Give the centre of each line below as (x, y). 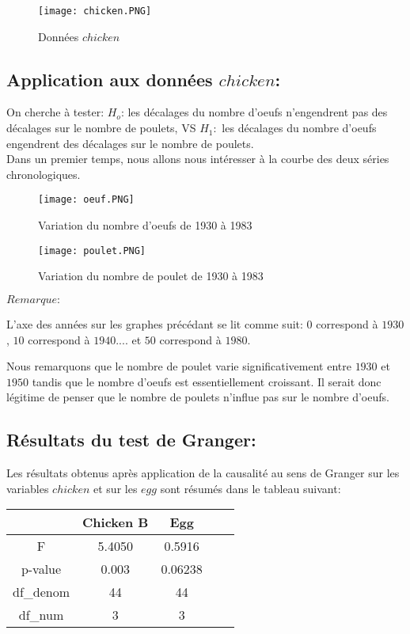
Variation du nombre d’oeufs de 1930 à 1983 (145, 225)
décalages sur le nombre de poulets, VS (101, 128)
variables (28, 488)
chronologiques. (44, 174)
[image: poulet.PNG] (92, 251)
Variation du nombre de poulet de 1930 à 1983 (151, 276)
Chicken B (116, 522)
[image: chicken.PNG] (95, 11)
